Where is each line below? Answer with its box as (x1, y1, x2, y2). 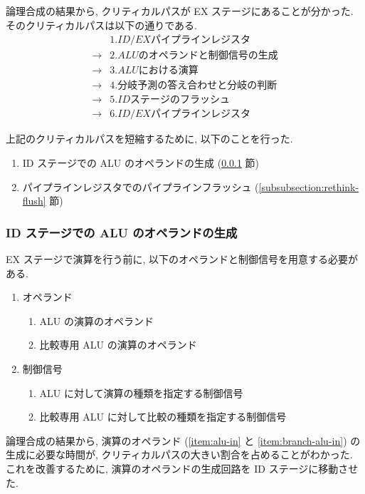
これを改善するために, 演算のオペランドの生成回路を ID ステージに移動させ (6, 460, 359, 475)
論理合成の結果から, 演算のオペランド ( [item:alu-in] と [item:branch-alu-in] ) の (6, 433, 361, 448)
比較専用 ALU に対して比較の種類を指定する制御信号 (39, 409, 287, 424)
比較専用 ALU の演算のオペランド (39, 337, 197, 352)
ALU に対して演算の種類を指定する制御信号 (39, 385, 243, 400)
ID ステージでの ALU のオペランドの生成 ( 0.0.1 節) (22, 155, 260, 170)
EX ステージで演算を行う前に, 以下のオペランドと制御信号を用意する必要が (6, 251, 358, 266)
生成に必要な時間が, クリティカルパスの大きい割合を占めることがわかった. (6, 447, 353, 462)
